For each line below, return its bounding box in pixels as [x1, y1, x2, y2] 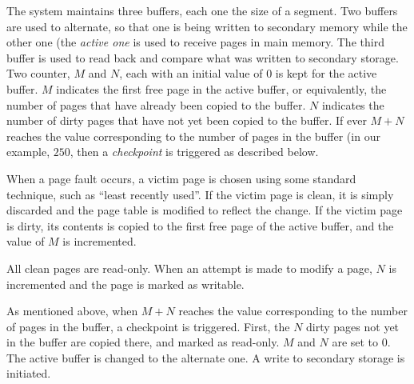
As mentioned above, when [6, 302, 138, 319]
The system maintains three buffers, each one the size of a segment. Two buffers [6, 2, 398, 18]
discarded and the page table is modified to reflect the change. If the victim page [6, 202, 403, 218]
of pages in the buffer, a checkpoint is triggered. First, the [6, 318, 290, 334]
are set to [332, 334, 379, 350]
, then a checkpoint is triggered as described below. [70, 143, 319, 160]
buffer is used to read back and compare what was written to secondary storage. [6, 49, 399, 66]
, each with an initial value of [119, 65, 263, 82]
